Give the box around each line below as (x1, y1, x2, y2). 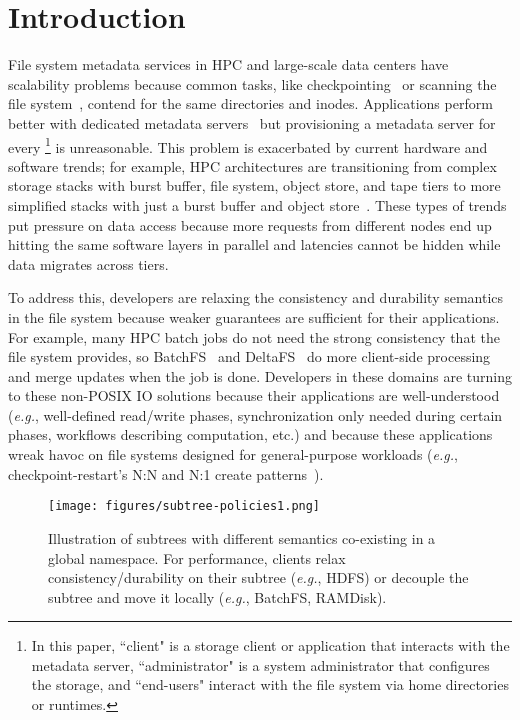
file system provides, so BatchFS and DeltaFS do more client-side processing (8, 346, 491, 367)
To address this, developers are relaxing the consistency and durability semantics (8, 287, 504, 308)
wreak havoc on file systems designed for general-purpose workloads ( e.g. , (8, 444, 458, 465)
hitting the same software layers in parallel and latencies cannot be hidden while (8, 234, 501, 255)
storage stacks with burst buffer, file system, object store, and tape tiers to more (8, 175, 501, 196)
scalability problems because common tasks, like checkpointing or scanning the (8, 73, 497, 94)
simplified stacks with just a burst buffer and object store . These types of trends (8, 194, 507, 215)
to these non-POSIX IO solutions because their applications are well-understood (8, 385, 500, 406)
